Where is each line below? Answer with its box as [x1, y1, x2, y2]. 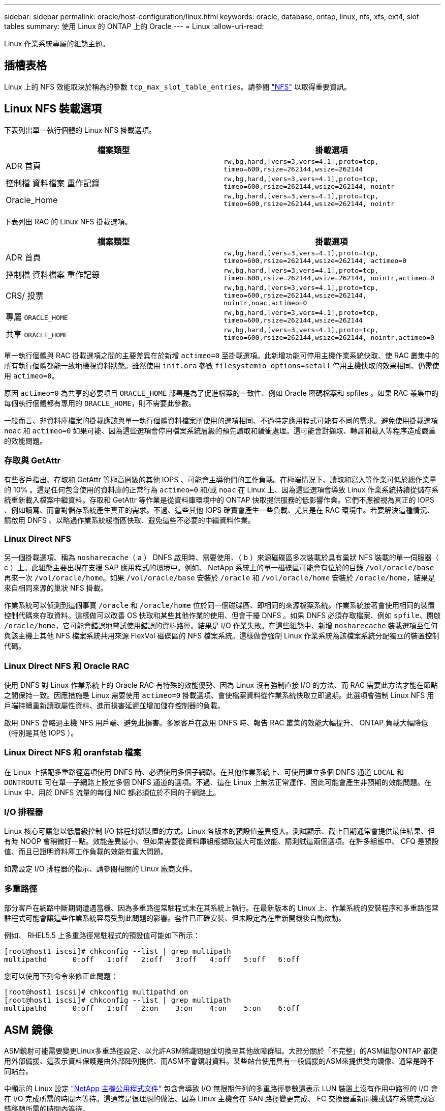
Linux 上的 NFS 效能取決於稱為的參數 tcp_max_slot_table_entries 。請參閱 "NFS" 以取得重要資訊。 [4, 82, 351, 91]
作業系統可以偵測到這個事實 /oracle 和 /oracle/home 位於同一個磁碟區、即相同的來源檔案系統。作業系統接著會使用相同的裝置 [4, 601, 435, 610]
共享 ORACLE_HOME [6, 329, 68, 339]
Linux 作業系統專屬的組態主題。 [4, 39, 110, 48]
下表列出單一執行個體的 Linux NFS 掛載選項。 [4, 125, 156, 134]
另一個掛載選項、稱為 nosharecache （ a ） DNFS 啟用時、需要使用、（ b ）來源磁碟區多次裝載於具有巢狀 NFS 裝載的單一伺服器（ [4, 553, 439, 562]
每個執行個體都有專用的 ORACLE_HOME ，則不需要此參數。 [4, 398, 196, 407]
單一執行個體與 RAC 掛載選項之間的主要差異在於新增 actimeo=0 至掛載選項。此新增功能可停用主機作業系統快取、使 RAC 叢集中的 [4, 350, 439, 360]
